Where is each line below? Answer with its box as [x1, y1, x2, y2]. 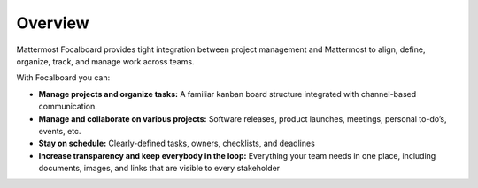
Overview [16, 13, 89, 33]
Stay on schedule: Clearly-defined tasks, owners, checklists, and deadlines [38, 138, 316, 149]
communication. [38, 102, 97, 112]
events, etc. [38, 125, 81, 136]
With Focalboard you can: [16, 72, 111, 83]
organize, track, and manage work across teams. [16, 56, 195, 66]
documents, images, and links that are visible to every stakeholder [38, 163, 281, 174]
